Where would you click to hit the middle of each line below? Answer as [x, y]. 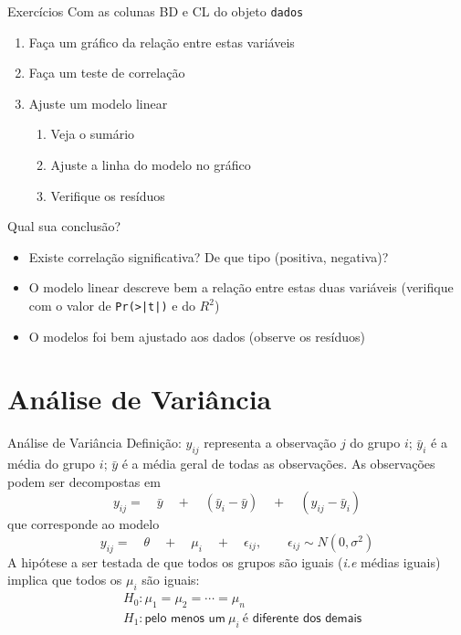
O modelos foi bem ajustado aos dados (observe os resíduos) [197, 336]
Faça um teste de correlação [107, 73]
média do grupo [52, 464]
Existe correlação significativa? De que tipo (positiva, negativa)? [209, 256]
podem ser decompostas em [84, 481]
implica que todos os [65, 580]
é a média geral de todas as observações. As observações [278, 464]
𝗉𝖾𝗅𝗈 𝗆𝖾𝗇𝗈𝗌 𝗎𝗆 [185, 618]
